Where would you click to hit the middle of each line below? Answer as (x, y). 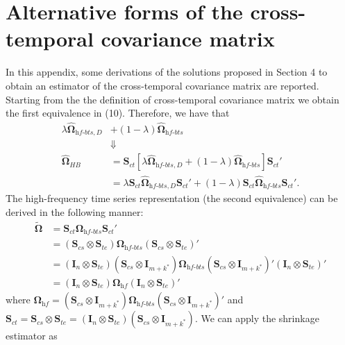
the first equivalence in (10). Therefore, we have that (118, 113)
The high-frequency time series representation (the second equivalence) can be (172, 198)
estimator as (32, 336)
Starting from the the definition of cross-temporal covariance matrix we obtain (172, 99)
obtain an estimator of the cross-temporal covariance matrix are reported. (162, 85)
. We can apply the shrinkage (257, 318)
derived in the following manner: (75, 211)
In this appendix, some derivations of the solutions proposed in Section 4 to (167, 72)
